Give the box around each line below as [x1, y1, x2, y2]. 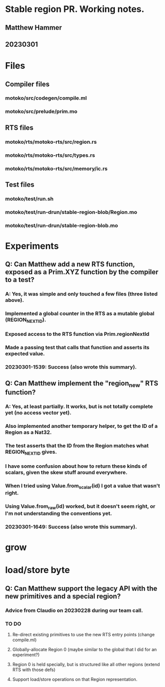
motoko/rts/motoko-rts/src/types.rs [5, 152, 95, 159]
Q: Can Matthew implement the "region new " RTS [5, 379, 159, 389]
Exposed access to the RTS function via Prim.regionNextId [5, 331, 150, 338]
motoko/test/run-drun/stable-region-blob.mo [5, 222, 118, 229]
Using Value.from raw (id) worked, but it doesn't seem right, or [5, 502, 156, 511]
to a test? [5, 276, 35, 284]
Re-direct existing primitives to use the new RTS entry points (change [12, 631, 155, 637]
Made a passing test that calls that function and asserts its [5, 344, 150, 351]
